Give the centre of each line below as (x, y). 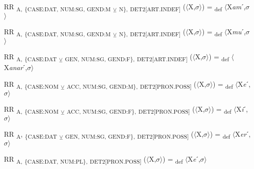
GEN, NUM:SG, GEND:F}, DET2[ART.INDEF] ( (129, 57)
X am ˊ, (236, 6)
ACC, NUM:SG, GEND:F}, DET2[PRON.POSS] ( (131, 109)
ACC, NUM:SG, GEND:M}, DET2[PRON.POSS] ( (131, 84)
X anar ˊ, (16, 67)
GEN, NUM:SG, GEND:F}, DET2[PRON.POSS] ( (129, 135)
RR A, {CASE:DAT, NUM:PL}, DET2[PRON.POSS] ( (75, 160)
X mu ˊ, (237, 32)
